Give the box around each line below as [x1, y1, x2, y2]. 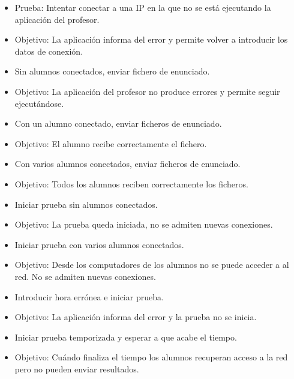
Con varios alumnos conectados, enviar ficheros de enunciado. [14, 157, 241, 170]
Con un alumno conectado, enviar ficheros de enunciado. [14, 117, 222, 130]
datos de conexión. [14, 44, 83, 57]
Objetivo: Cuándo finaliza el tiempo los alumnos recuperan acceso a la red [14, 351, 288, 363]
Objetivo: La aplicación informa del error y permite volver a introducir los [14, 33, 288, 46]
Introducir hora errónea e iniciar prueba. [14, 290, 164, 303]
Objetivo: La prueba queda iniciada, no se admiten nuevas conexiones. [14, 218, 273, 231]
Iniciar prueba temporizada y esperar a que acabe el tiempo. [14, 330, 237, 343]
